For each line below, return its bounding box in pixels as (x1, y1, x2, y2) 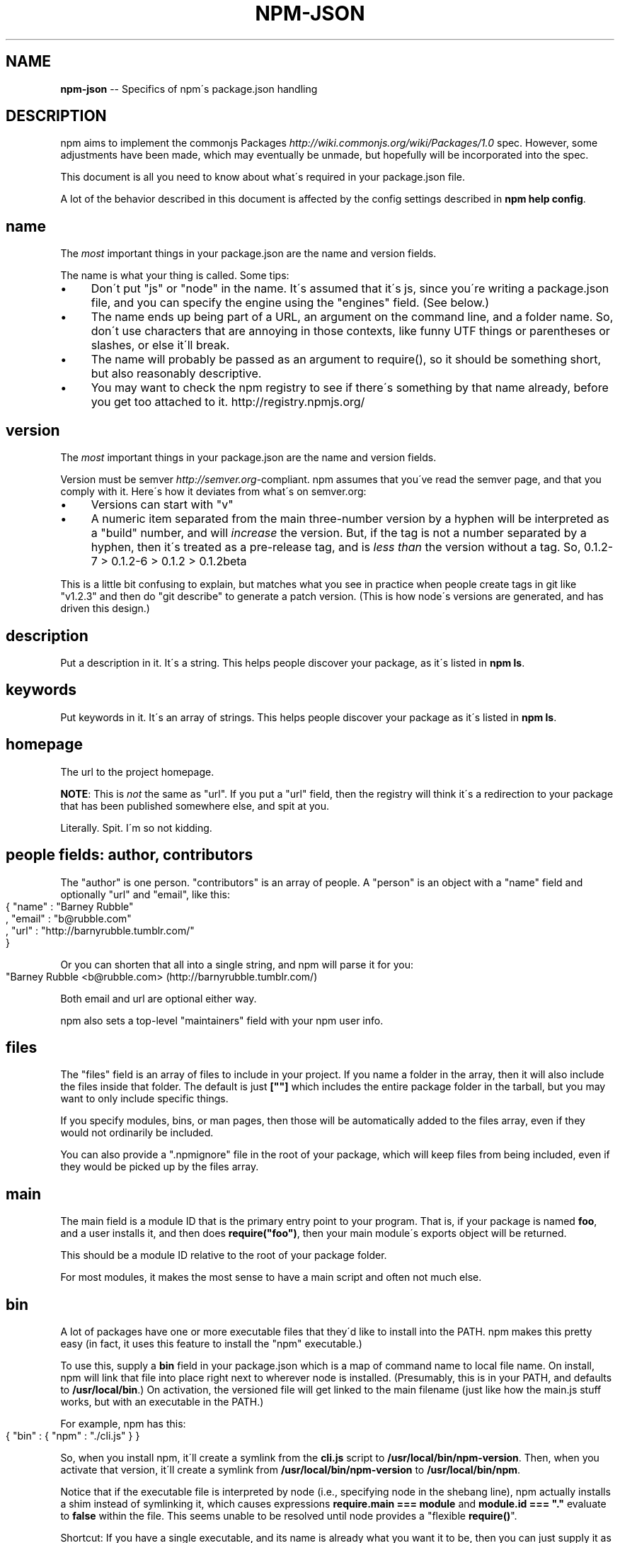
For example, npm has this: (60, 1418, 186, 1430)
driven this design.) (60, 602, 150, 615)
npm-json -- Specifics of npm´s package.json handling (60, 82, 318, 95)
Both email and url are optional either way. (60, 992, 257, 1005)
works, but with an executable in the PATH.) (60, 1396, 264, 1408)
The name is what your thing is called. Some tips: (60, 269, 289, 282)
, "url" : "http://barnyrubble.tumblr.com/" (6, 924, 195, 937)
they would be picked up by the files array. (60, 1160, 259, 1173)
